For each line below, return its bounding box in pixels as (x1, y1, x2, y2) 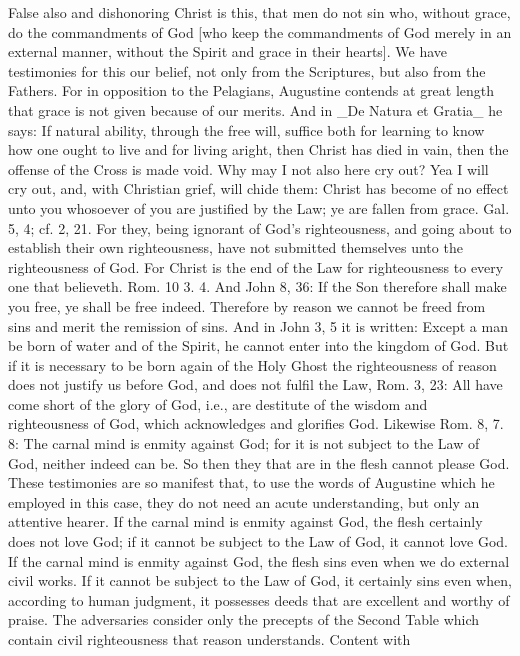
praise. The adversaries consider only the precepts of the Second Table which (8, 609, 480, 630)
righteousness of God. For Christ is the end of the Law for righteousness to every (8, 256, 504, 277)
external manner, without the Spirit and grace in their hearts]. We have (8, 41, 448, 62)
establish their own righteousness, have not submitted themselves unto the (8, 237, 463, 258)
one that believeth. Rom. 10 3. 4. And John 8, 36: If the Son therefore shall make (8, 276, 507, 297)
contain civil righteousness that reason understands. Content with (8, 629, 411, 649)
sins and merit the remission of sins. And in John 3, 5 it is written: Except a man (8, 315, 508, 336)
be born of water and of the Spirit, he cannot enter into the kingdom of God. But (8, 335, 509, 356)
